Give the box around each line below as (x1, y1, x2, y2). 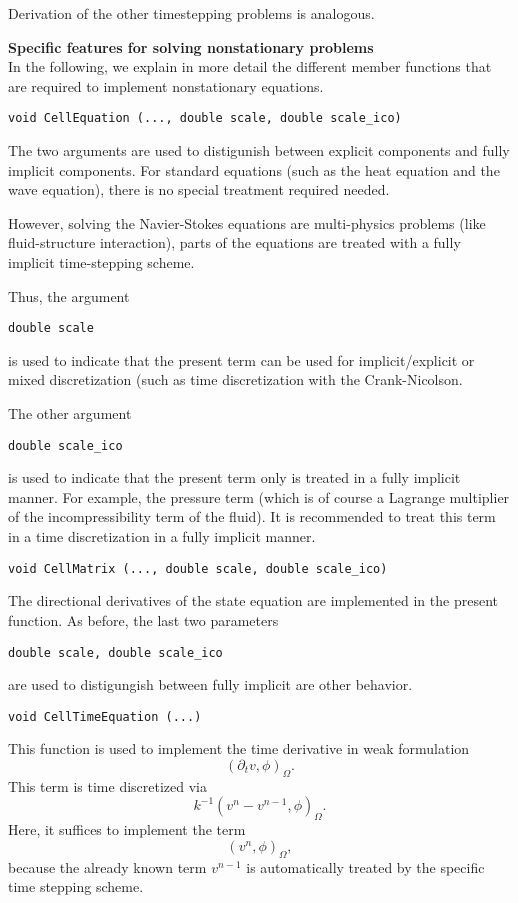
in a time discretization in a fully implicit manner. (8, 526, 316, 547)
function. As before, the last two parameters (8, 609, 279, 630)
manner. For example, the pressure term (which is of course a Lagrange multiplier (8, 486, 510, 507)
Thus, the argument (8, 285, 130, 306)
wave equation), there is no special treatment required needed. (8, 179, 390, 200)
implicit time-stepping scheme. (8, 252, 195, 272)
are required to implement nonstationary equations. (8, 75, 324, 96)
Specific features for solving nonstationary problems (8, 36, 374, 57)
